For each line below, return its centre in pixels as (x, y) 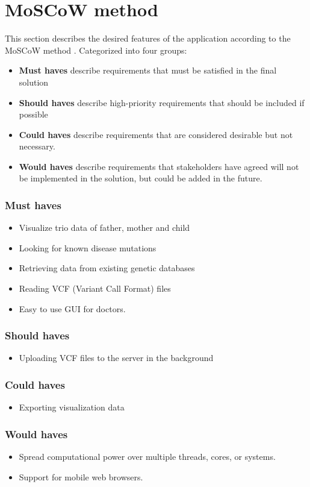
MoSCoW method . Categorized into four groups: (96, 50)
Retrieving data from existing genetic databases (107, 268)
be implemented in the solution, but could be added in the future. (141, 178)
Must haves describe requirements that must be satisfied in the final (148, 70)
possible (33, 114)
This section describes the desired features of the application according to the (148, 38)
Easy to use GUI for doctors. (72, 308)
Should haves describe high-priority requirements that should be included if (162, 102)
